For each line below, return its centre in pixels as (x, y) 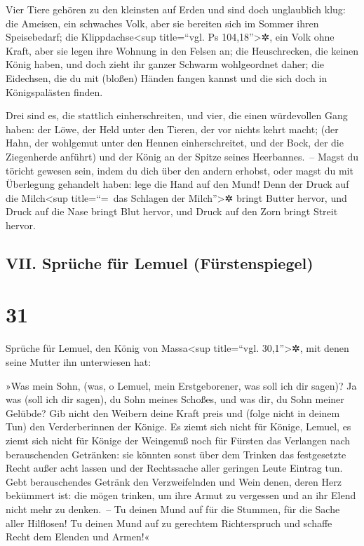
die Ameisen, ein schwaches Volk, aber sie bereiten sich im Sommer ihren (162, 23)
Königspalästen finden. (54, 91)
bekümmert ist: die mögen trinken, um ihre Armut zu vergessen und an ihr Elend (181, 495)
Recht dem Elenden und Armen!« (78, 537)
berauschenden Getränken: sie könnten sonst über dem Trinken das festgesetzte (176, 454)
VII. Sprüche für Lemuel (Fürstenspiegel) (160, 262)
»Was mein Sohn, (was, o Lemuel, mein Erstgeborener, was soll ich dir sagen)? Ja (181, 385)
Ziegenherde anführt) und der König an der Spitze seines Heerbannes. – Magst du (182, 156)
